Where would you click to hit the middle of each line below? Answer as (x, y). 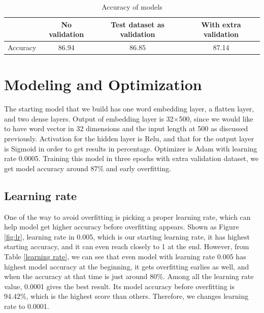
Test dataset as (138, 24)
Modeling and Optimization (103, 84)
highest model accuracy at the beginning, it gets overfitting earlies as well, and (127, 266)
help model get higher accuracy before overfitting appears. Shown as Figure (122, 227)
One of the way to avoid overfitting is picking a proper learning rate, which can (127, 217)
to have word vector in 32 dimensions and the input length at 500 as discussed (126, 128)
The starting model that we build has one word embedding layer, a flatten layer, (129, 109)
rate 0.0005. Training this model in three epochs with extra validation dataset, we (131, 158)
